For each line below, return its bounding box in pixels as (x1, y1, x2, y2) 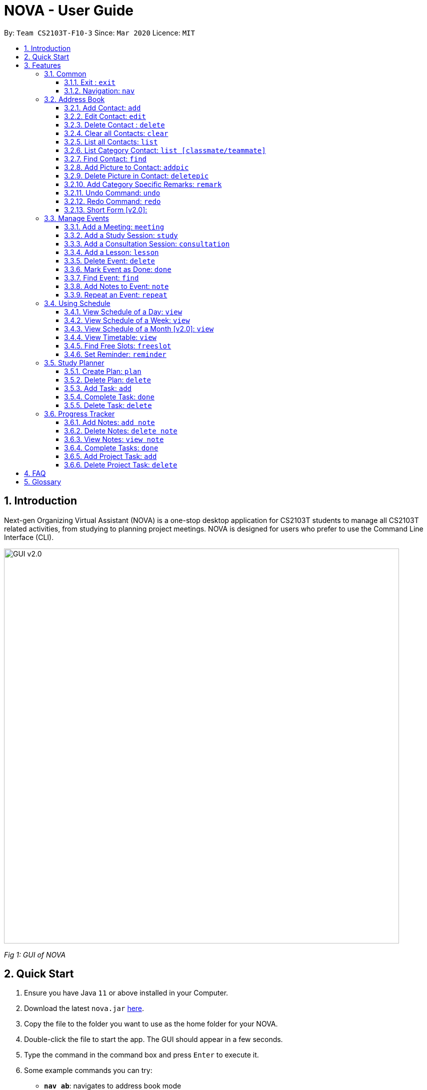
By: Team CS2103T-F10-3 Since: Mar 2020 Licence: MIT (4, 28, 195, 37)
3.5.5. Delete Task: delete (64, 400, 152, 409)
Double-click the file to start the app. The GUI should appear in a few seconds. (24, 1035, 283, 1044)
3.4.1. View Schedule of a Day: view (64, 307, 182, 316)
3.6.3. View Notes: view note (64, 434, 164, 443)
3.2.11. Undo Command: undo (64, 188, 160, 197)
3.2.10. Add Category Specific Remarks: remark (64, 179, 222, 188)
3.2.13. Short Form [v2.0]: (64, 205, 147, 214)
